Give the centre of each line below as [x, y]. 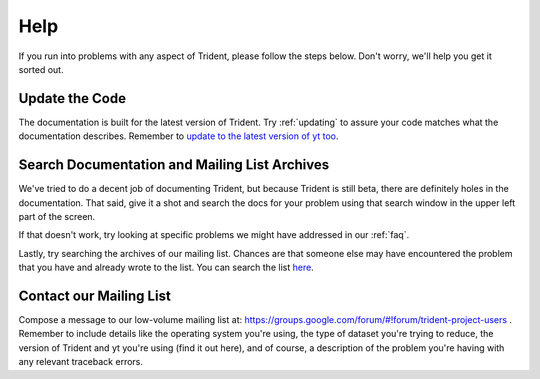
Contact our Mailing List [95, 295]
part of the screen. [57, 216]
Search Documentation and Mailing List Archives [174, 165]
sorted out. [41, 69]
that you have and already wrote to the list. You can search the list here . [166, 267]
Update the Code [72, 98]
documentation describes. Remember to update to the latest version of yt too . [178, 136]
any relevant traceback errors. [81, 362]
